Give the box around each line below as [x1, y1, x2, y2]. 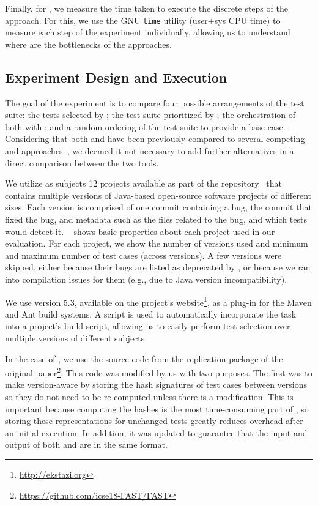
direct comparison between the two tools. [5, 156, 159, 169]
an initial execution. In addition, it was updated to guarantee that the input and [5, 426, 308, 439]
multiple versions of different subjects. [5, 331, 147, 344]
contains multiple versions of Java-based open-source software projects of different [5, 188, 312, 201]
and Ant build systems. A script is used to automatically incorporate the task [5, 307, 297, 320]
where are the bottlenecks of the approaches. [5, 37, 172, 50]
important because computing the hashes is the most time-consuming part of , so [5, 402, 309, 415]
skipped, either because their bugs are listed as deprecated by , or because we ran [5, 261, 311, 273]
